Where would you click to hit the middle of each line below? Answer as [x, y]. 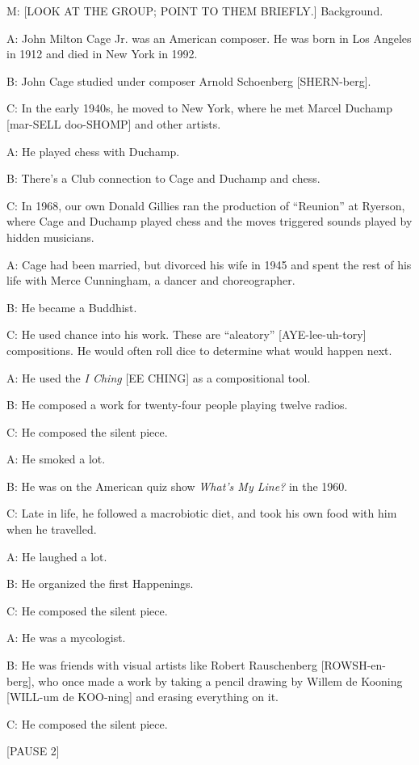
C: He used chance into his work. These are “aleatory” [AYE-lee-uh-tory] [186, 334]
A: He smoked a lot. [56, 459]
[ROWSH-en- [353, 665]
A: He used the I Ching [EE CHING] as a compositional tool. [159, 377]
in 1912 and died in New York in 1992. [102, 54]
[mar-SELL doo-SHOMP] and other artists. [114, 123]
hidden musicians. [50, 237]
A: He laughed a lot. [57, 556]
